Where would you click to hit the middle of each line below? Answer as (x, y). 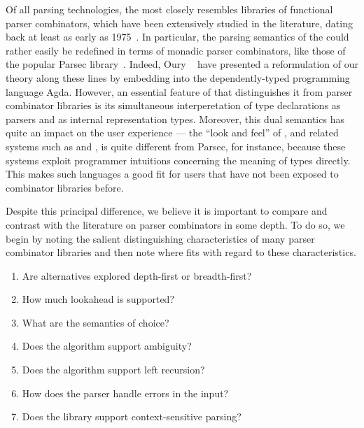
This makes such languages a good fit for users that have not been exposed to (172, 174)
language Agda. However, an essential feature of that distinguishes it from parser (179, 91)
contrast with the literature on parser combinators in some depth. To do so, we (175, 224)
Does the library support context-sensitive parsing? (132, 416)
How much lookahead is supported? (98, 299)
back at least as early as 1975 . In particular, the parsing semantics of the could (177, 37)
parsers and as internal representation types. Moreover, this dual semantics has (175, 119)
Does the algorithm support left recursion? (113, 370)
